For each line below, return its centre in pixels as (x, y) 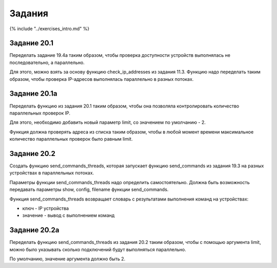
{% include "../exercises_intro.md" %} (50, 29)
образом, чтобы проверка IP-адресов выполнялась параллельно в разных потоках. (102, 79)
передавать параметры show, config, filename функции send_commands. (89, 190)
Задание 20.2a (34, 230)
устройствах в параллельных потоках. (52, 173)
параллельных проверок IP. (40, 113)
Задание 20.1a (33, 94)
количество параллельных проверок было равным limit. (71, 139)
